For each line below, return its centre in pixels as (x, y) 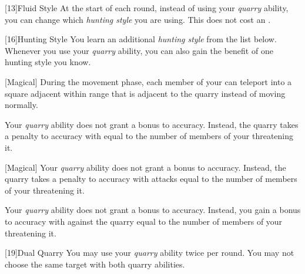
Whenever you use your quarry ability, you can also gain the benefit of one (139, 50)
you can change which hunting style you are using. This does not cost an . (138, 19)
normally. (21, 105)
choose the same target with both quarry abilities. (95, 264)
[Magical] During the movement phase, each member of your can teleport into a (148, 81)
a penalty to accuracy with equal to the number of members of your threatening (149, 136)
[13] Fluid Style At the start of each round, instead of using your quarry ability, (147, 8)
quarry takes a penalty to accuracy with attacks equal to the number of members (151, 179)
